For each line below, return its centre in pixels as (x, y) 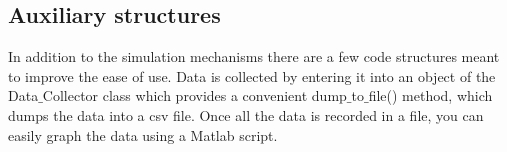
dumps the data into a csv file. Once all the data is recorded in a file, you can (246, 114)
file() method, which (430, 95)
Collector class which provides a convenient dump (194, 95)
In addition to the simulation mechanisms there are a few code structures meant (254, 56)
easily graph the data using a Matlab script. (143, 134)
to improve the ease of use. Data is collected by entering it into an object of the (252, 75)
